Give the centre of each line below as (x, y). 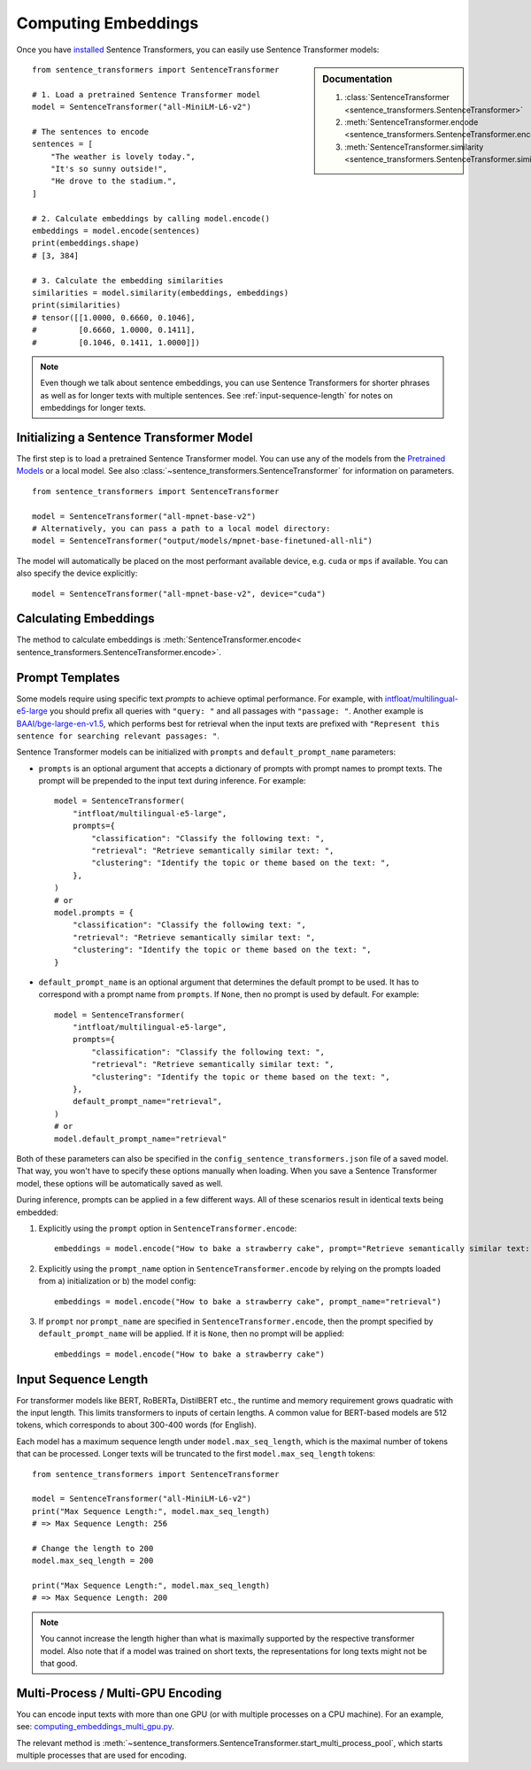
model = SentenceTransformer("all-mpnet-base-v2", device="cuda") (179, 594)
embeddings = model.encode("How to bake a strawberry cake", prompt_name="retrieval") (248, 1301)
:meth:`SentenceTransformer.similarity (414, 147)
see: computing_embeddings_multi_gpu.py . (95, 1727)
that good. (59, 1664)
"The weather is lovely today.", (123, 156)
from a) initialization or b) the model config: (117, 1281)
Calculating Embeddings (85, 618)
